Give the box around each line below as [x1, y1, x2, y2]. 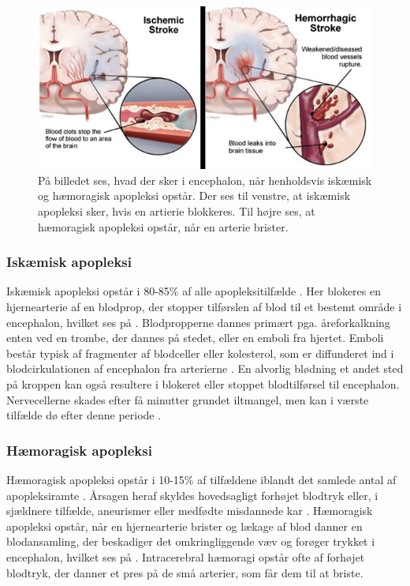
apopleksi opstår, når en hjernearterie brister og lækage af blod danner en [6, 517, 363, 534]
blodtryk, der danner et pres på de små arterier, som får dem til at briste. [6, 564, 363, 580]
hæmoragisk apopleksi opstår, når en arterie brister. [38, 218, 289, 235]
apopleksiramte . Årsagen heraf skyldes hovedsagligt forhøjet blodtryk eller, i [6, 486, 378, 503]
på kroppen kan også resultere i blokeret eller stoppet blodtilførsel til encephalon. [6, 376, 400, 393]
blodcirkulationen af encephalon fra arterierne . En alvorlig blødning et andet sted [6, 360, 404, 377]
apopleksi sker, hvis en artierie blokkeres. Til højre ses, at [38, 203, 315, 220]
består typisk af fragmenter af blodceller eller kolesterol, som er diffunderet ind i [6, 344, 394, 361]
